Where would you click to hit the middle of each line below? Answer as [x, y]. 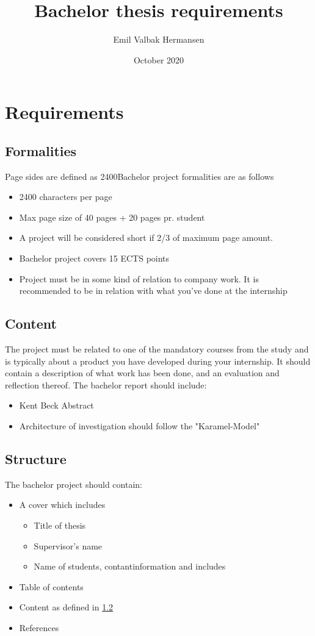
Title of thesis [60, 525]
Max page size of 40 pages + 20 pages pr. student [112, 217]
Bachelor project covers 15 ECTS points [94, 258]
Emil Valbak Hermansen [159, 39]
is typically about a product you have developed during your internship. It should [158, 361]
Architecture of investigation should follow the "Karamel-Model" [139, 426]
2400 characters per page [66, 197]
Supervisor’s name [68, 545]
